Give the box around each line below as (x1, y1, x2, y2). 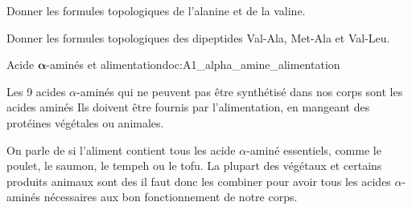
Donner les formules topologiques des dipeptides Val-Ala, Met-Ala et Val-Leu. (6, 29, 390, 46)
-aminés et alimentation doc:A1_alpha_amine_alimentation (46, 56, 340, 73)
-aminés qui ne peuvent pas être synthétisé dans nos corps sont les (76, 83, 403, 99)
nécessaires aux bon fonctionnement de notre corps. (43, 188, 298, 205)
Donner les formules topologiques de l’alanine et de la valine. (6, 2, 306, 18)
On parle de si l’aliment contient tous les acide (6, 141, 236, 158)
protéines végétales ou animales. (6, 114, 164, 131)
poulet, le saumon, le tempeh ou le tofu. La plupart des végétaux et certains (6, 157, 382, 174)
